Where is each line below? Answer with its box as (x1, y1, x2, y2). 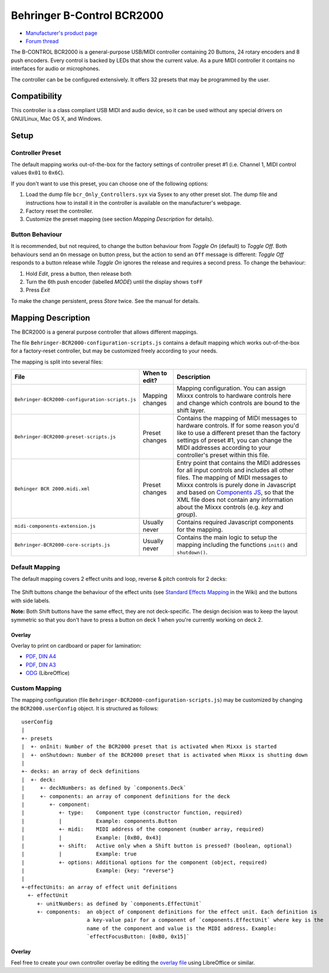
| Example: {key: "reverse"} (21, 867, 174, 874)
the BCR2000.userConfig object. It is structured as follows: (11, 704, 159, 711)
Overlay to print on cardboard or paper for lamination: (11, 642, 142, 649)
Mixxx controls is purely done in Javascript (177, 481, 297, 489)
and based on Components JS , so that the (177, 488, 294, 497)
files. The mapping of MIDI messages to (177, 474, 288, 482)
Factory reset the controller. (25, 207, 94, 214)
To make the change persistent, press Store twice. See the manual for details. (11, 297, 200, 304)
